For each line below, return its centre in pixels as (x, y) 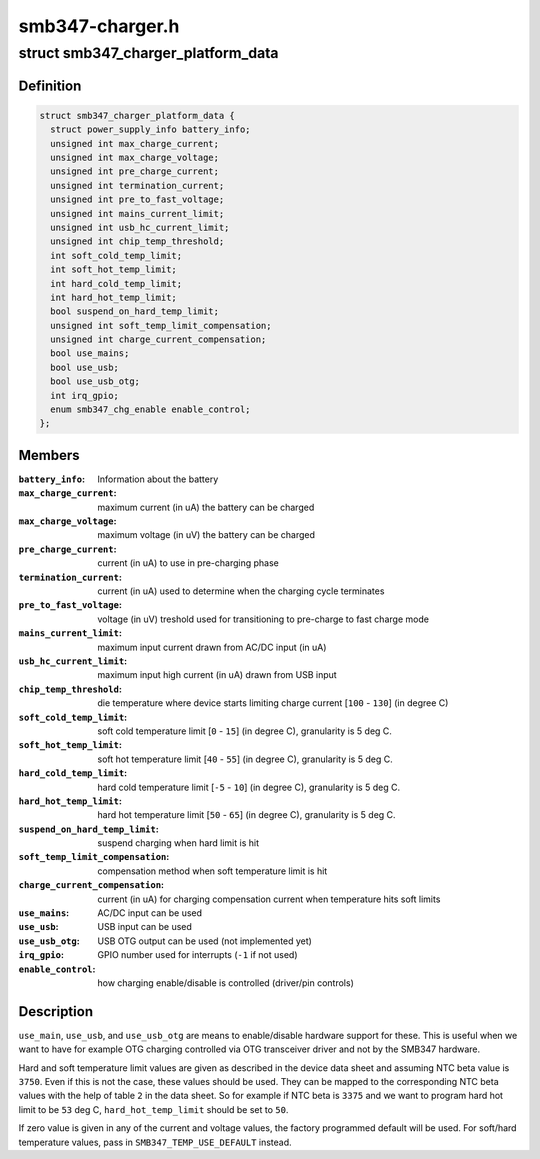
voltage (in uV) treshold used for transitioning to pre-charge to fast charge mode (263, 619)
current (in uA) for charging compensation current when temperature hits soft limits (269, 899)
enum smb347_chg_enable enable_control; (150, 409)
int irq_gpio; (85, 395)
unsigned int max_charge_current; (135, 143)
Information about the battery (158, 479)
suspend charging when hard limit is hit (178, 843)
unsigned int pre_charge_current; (135, 171)
